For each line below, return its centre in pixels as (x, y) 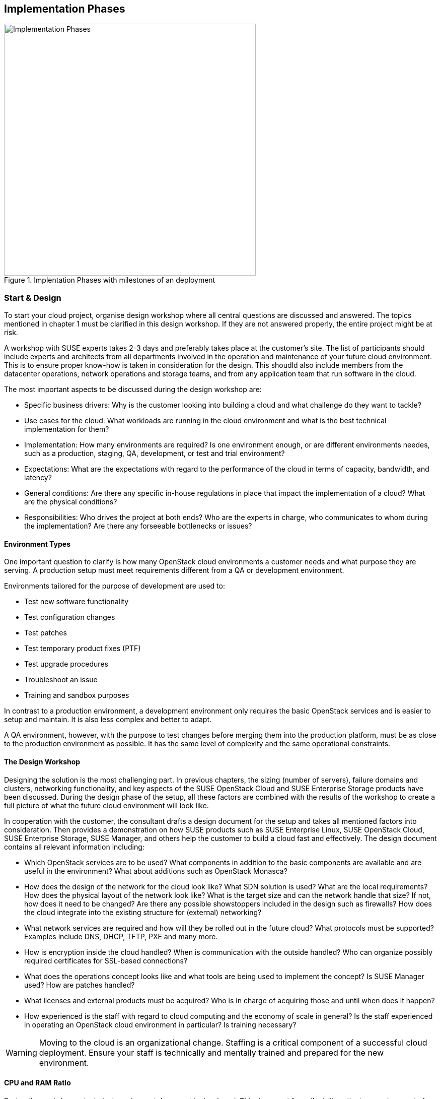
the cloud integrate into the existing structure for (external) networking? (143, 912)
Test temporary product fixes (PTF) (83, 649)
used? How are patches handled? (80, 985)
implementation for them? (67, 429)
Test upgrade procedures (66, 664)
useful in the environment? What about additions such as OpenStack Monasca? (156, 871)
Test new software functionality (77, 602)
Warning (21, 1052)
